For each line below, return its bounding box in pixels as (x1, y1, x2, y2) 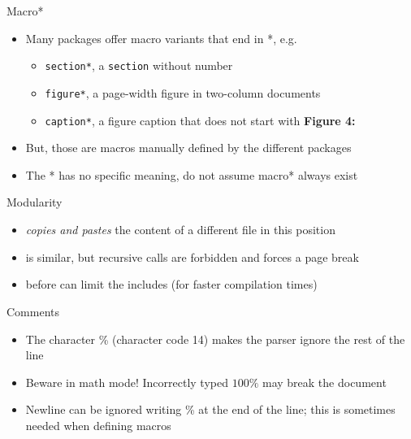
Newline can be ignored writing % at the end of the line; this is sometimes (25, 401, 396, 418)
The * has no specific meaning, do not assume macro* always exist (25, 166, 358, 183)
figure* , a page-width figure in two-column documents (45, 84, 321, 101)
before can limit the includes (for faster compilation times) (25, 276, 318, 293)
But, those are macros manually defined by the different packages (25, 139, 352, 156)
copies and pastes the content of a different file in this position (25, 220, 335, 237)
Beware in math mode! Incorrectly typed (25, 373, 228, 390)
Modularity (6, 193, 63, 211)
